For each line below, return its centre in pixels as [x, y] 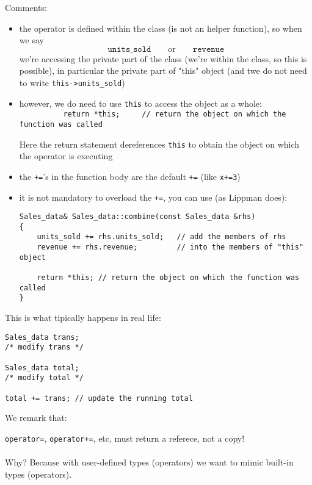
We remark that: [36, 418]
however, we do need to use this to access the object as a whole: [140, 103]
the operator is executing [66, 156]
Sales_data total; [42, 368]
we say [31, 40]
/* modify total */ [44, 378]
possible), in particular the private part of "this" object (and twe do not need [163, 70]
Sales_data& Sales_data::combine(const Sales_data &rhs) [137, 217]
